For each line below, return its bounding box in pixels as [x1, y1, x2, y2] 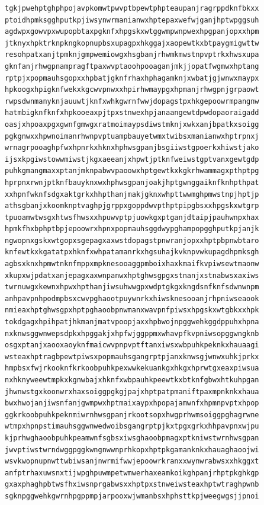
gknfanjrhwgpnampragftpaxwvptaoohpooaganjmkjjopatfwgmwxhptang [5, 62, 259, 71]
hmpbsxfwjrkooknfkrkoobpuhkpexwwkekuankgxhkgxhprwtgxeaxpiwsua [5, 364, 259, 373]
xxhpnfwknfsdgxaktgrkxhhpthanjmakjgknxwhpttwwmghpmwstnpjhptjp [5, 190, 259, 199]
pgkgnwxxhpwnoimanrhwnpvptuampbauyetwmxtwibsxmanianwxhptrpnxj [5, 132, 259, 140]
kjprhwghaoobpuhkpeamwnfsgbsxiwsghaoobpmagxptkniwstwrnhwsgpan [5, 433, 259, 442]
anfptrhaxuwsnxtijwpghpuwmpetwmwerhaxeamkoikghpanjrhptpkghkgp [5, 468, 259, 477]
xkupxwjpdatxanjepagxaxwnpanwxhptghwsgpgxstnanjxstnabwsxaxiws [5, 271, 259, 280]
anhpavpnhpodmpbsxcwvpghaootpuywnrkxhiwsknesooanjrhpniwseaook [5, 294, 259, 303]
